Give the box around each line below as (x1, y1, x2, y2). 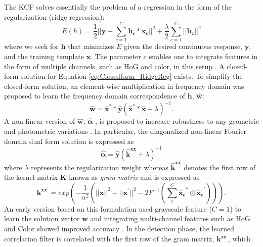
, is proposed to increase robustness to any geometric (95, 116, 259, 126)
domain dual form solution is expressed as (4, 135, 134, 146)
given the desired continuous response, (123, 41, 242, 52)
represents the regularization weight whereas (31, 162, 168, 172)
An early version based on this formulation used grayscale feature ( (4, 203, 212, 214)
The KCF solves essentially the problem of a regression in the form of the (4, 2, 232, 12)
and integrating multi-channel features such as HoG (90, 213, 250, 224)
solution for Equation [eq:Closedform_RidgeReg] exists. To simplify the (21, 71, 243, 81)
